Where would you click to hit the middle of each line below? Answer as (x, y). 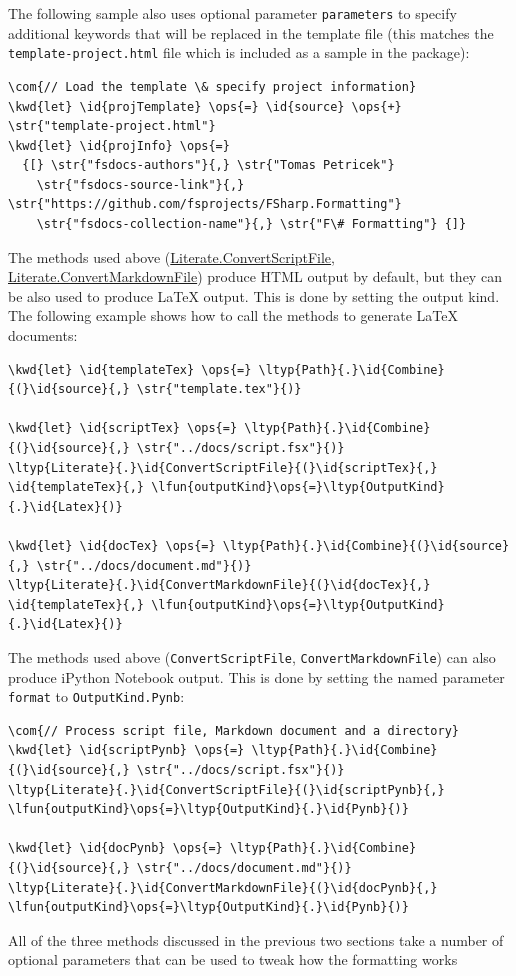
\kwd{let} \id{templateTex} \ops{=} (130, 369)
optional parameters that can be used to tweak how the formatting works (233, 959)
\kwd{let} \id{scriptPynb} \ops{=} (126, 750)
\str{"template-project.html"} (112, 126)
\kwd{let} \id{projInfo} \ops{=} (119, 145)
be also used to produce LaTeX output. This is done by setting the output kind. (254, 295)
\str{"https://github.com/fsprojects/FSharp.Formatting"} (205, 204)
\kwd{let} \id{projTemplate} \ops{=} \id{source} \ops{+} (205, 106)
